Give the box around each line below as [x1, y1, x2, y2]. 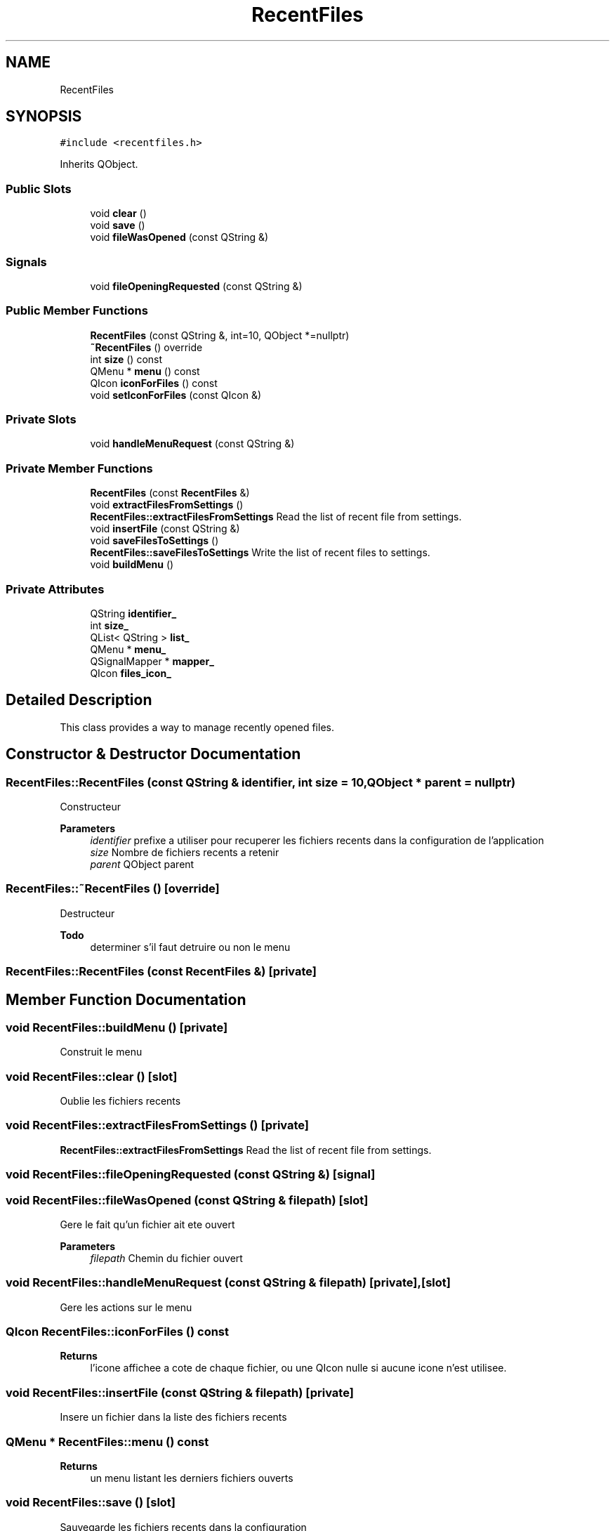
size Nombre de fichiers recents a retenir [90, 846, 279, 858]
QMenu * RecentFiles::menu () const [6, 1434, 209, 1449]
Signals [6, 254, 47, 269]
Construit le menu [60, 1046, 143, 1058]
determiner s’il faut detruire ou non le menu [90, 940, 291, 953]
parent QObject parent [90, 858, 194, 870]
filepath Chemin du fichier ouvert [90, 1251, 243, 1264]
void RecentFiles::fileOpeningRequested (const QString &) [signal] [6, 1167, 376, 1182]
